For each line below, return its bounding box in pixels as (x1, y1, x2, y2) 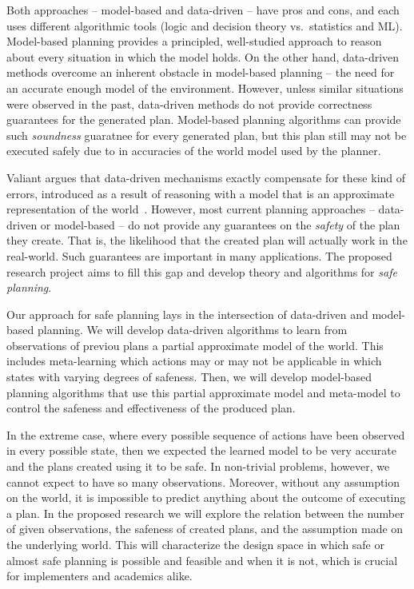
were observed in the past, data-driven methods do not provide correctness (6, 95, 372, 112)
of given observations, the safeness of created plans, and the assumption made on (6, 520, 404, 537)
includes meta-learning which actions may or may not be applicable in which (6, 352, 382, 369)
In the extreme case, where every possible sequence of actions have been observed (6, 426, 405, 443)
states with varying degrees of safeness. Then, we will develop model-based (6, 368, 372, 385)
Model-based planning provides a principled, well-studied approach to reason (6, 33, 382, 50)
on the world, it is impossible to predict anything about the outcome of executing (6, 489, 406, 506)
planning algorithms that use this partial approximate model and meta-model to (6, 384, 400, 400)
